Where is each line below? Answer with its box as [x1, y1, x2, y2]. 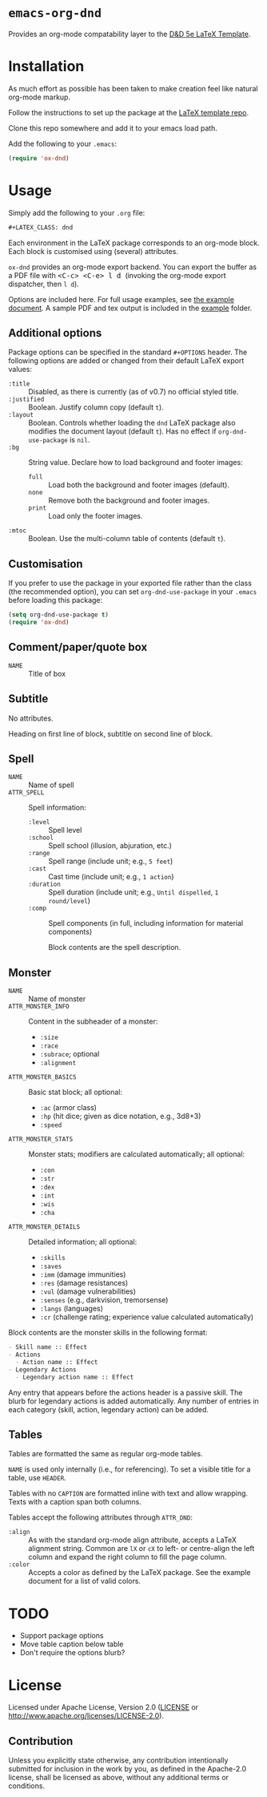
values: [8, 365, 32, 374]
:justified [8, 395, 45, 404]
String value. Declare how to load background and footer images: [28, 458, 243, 467]
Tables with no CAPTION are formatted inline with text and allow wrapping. [8, 1488, 249, 1498]
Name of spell [28, 780, 74, 790]
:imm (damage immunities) [39, 1270, 126, 1279]
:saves [39, 1262, 62, 1271]
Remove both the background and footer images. [48, 495, 210, 506]
